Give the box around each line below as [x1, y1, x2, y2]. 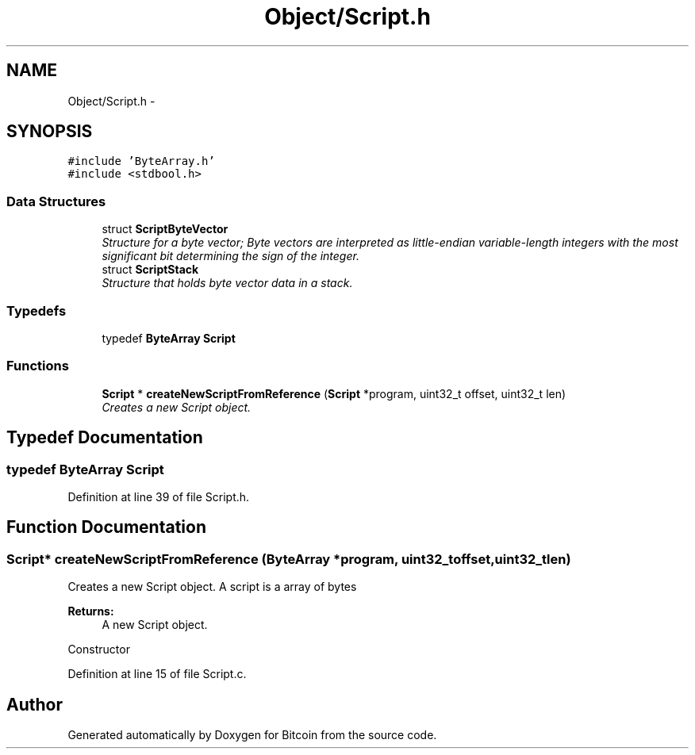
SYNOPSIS [6, 121, 93, 142]
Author [6, 694, 63, 715]
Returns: [67, 604, 114, 619]
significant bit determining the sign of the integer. [102, 249, 359, 263]
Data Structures [6, 193, 106, 209]
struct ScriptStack [102, 263, 199, 277]
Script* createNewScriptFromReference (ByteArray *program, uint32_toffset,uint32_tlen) [6, 550, 571, 567]
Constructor [67, 642, 130, 657]
